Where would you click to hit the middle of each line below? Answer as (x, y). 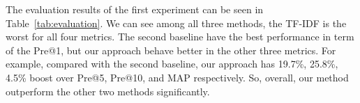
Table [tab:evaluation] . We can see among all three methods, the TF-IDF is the (176, 23)
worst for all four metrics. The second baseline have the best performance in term (180, 37)
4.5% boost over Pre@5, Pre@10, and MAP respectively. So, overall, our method (177, 77)
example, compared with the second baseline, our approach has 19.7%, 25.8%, (172, 64)
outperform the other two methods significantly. (108, 91)
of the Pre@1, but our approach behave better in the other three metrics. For (171, 50)
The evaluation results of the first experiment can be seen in (135, 9)
